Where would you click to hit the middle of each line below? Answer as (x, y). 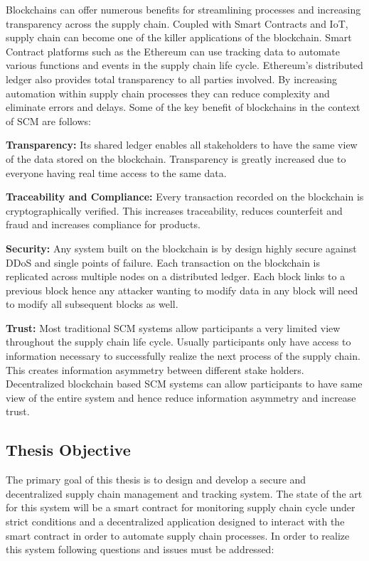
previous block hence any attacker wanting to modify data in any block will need (182, 290)
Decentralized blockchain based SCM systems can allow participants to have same (184, 384)
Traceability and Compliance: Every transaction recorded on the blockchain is (185, 197)
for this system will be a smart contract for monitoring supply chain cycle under (181, 507)
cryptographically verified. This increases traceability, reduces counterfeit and (174, 210)
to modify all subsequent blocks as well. (92, 304)
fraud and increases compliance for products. (103, 224)
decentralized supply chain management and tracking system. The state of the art (184, 493)
